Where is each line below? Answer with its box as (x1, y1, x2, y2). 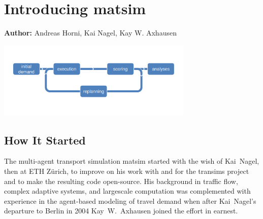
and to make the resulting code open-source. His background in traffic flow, (4, 175, 238, 186)
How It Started (4, 132, 86, 148)
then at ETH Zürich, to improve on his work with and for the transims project (4, 165, 249, 176)
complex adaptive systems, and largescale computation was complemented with (4, 186, 251, 196)
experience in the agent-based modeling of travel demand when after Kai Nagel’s (4, 195, 256, 206)
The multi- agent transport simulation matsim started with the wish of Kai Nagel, (4, 156, 259, 166)
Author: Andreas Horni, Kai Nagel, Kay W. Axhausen (4, 27, 177, 38)
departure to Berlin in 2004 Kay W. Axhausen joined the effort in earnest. (4, 205, 238, 216)
